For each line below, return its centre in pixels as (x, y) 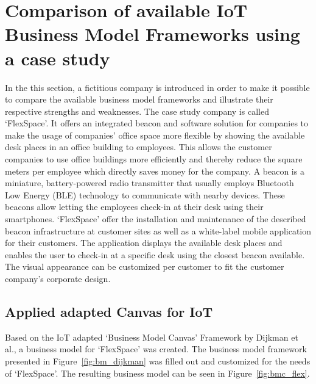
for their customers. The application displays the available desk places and (144, 243)
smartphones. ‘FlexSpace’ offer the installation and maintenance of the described (156, 219)
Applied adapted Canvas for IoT (109, 311)
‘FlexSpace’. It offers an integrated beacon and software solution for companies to (157, 123)
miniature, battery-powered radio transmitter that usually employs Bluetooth (149, 183)
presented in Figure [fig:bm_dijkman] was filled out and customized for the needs (158, 360)
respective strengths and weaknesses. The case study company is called (137, 111)
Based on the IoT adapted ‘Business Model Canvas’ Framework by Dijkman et (152, 337)
